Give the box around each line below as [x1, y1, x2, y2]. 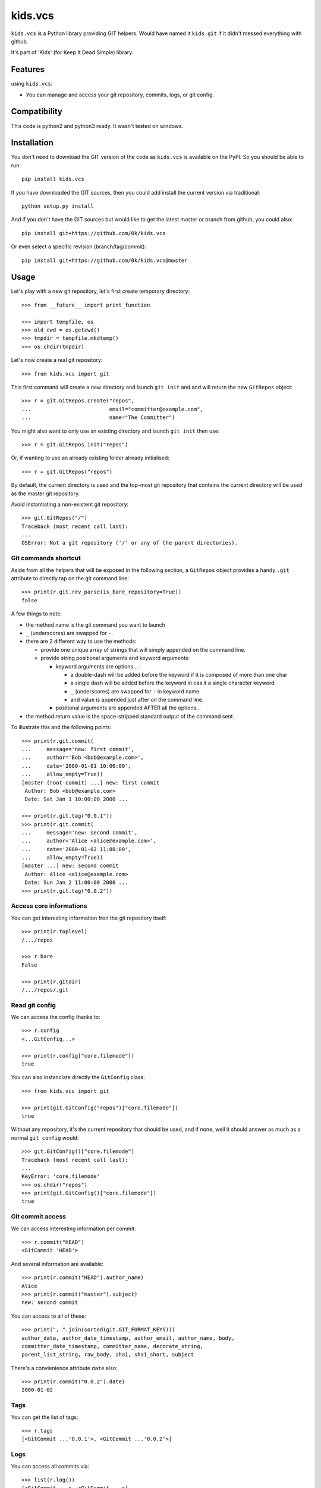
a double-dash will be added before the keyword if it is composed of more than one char [70, 671, 288, 678]
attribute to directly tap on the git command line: [11, 574, 129, 582]
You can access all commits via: [11, 1462, 89, 1470]
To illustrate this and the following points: [11, 724, 112, 731]
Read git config [11, 1001, 56, 1009]
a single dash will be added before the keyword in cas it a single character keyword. [70, 679, 276, 687]
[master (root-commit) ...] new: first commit [21, 779, 160, 786]
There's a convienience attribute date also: [11, 1364, 118, 1371]
